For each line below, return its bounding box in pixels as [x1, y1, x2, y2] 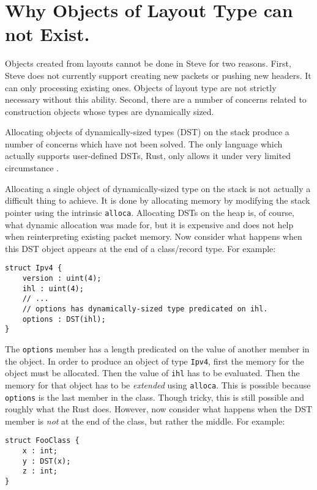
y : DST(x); [22, 456, 71, 466]
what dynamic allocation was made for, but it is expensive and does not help [5, 218, 294, 231]
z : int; [22, 467, 58, 476]
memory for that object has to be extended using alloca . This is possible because [5, 378, 311, 391]
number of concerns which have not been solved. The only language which [5, 137, 283, 150]
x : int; [22, 447, 58, 455]
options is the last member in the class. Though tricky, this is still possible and [5, 390, 305, 403]
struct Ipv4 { [5, 264, 62, 273]
